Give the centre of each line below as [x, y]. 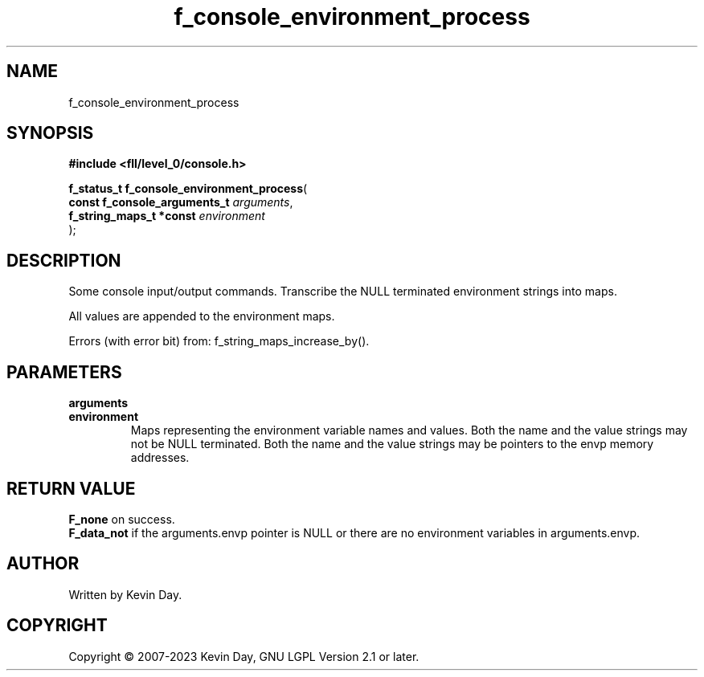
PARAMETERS [64, 372]
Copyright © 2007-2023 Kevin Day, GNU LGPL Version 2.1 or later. [244, 656]
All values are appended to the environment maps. [202, 316]
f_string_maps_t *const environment [167, 216]
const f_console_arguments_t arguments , [181, 202]
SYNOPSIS [50, 133]
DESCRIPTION [64, 260]
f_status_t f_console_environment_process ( [188, 189]
